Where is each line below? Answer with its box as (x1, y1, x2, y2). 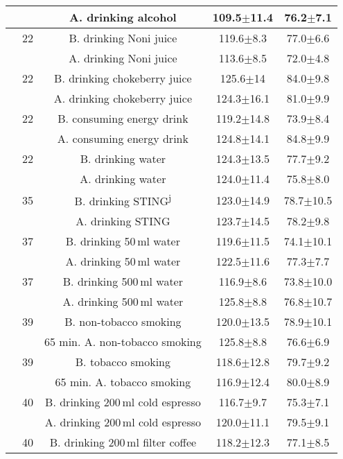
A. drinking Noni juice (69, 50, 177, 66)
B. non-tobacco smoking (64, 313, 182, 330)
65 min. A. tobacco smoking (55, 374, 191, 390)
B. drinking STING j (74, 191, 172, 209)
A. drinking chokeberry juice (53, 90, 193, 106)
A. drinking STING (76, 213, 170, 230)
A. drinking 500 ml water (62, 293, 184, 310)
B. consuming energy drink (58, 110, 188, 126)
